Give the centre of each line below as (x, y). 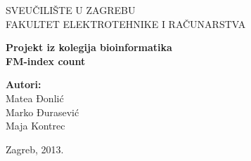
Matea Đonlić (35, 98)
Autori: (24, 84)
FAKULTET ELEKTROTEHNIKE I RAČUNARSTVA (126, 23)
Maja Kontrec (36, 126)
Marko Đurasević (43, 112)
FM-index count (46, 61)
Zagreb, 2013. (35, 149)
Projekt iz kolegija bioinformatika (89, 47)
